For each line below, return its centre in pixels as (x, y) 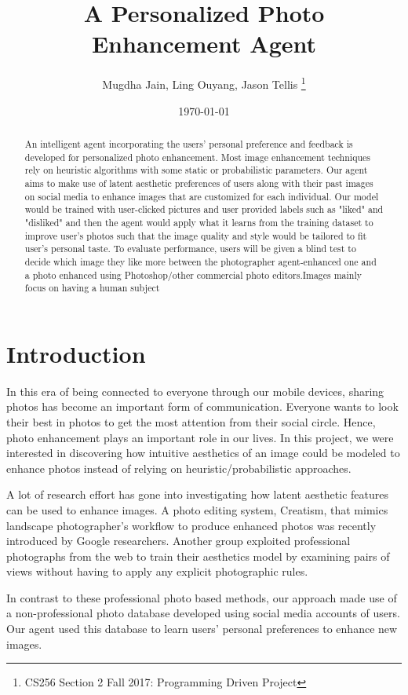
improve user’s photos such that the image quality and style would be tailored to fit (196, 235)
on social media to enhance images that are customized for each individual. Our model (202, 196)
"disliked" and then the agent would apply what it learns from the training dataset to (199, 222)
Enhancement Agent (204, 44)
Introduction (76, 353)
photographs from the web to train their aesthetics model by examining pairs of (198, 556)
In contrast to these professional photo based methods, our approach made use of (202, 597)
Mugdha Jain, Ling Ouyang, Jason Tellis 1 (204, 83)
